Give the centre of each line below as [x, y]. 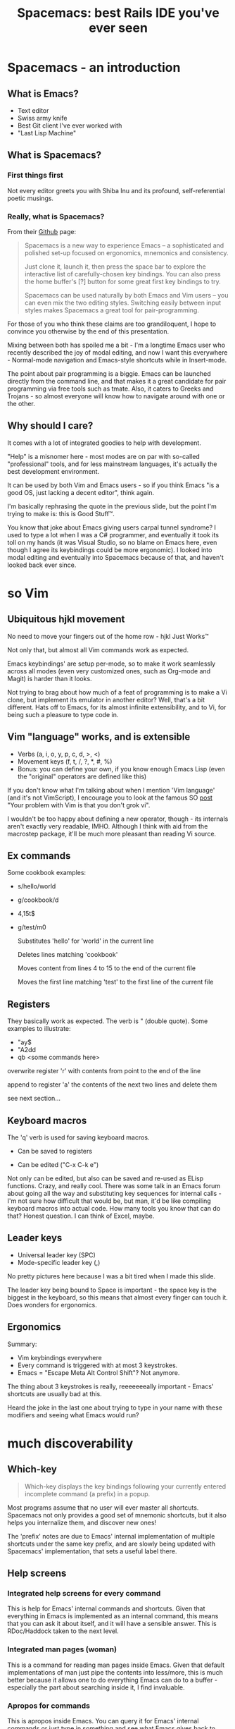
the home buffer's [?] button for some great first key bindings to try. [122, 281]
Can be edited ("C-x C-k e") [58, 1165]
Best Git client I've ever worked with [70, 126]
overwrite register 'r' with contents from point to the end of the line [104, 1071]
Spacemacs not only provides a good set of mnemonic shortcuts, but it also [117, 1515]
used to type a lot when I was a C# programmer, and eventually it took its [113, 534]
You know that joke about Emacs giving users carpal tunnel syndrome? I [112, 527]
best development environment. [53, 471]
